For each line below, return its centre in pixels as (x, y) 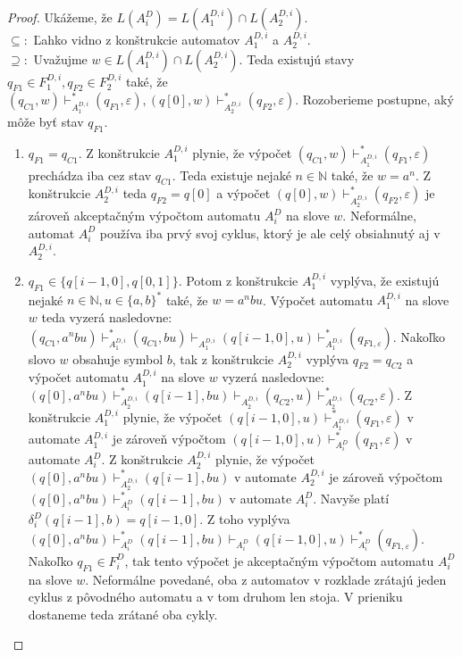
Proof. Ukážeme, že (60, 17)
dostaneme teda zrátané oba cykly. (123, 614)
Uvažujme (60, 58)
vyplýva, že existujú (385, 281)
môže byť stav (46, 122)
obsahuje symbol (118, 358)
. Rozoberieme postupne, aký (374, 100)
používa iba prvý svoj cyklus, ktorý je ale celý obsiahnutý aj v (270, 233)
